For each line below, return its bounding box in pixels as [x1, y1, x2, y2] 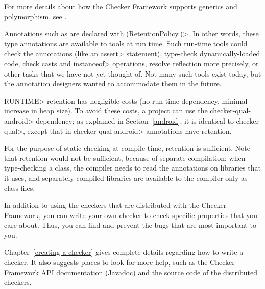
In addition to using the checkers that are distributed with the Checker [4, 200, 227, 210]
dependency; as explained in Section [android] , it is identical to [36, 115, 234, 126]
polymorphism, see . [4, 11, 67, 21]
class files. [4, 182, 35, 193]
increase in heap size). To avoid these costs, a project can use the [4, 105, 208, 116]
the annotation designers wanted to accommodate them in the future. [4, 78, 222, 89]
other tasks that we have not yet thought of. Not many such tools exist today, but [4, 68, 261, 79]
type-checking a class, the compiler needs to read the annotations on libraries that [4, 162, 261, 173]
